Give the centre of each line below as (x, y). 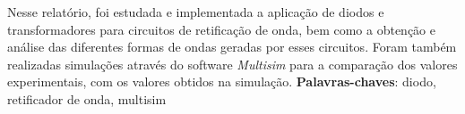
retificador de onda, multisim (87, 98)
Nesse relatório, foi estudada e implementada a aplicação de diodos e (196, 12)
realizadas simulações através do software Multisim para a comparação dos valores (232, 64)
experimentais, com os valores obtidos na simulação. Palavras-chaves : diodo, (222, 81)
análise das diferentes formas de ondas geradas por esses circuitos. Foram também (232, 47)
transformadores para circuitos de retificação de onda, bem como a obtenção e (221, 29)
